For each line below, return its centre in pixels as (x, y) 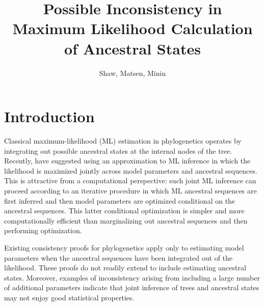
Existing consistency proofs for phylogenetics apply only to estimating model (124, 247)
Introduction (49, 116)
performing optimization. (43, 230)
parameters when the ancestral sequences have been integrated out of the (118, 257)
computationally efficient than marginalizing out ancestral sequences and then (126, 220)
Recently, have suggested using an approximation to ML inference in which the (127, 161)
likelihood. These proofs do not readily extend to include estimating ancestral (125, 268)
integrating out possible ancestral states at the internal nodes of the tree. (118, 150)
